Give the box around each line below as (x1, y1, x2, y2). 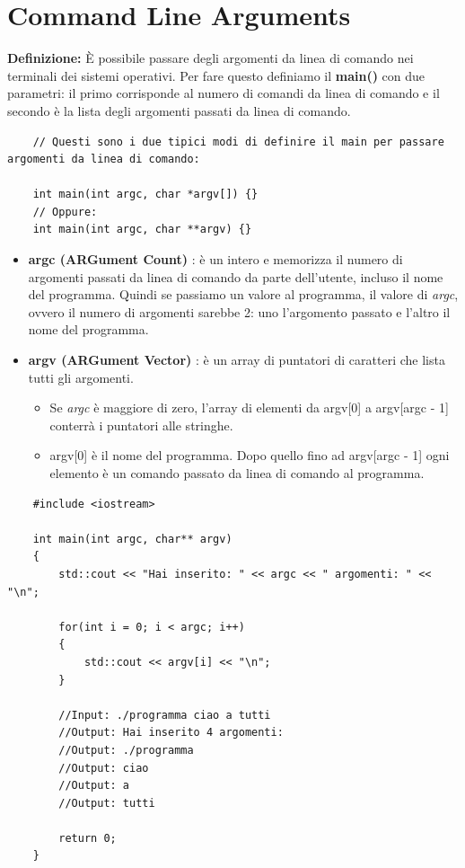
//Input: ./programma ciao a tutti (58, 708, 271, 722)
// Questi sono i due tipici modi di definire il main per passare (32, 135, 444, 148)
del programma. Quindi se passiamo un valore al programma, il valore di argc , (28, 285, 459, 304)
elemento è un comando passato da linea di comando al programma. (49, 464, 425, 482)
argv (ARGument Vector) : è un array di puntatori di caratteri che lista (28, 350, 445, 369)
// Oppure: (32, 205, 98, 218)
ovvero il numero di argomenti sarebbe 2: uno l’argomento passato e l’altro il (28, 302, 451, 321)
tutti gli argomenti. (28, 368, 134, 386)
